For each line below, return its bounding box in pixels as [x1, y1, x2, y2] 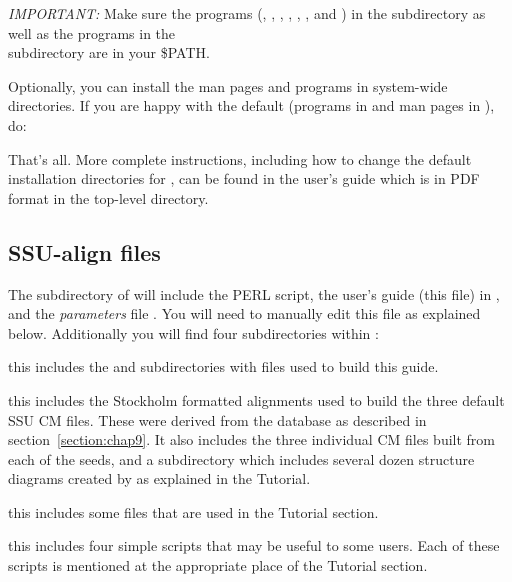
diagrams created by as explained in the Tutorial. [8, 468, 311, 489]
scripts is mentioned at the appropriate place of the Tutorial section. [8, 555, 428, 576]
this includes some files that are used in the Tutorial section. [8, 501, 379, 522]
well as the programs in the [8, 22, 176, 43]
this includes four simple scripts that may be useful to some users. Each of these [8, 535, 500, 556]
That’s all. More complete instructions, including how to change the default [8, 148, 472, 169]
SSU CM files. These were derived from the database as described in [8, 409, 427, 430]
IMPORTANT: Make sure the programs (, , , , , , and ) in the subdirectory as [8, 3, 486, 23]
